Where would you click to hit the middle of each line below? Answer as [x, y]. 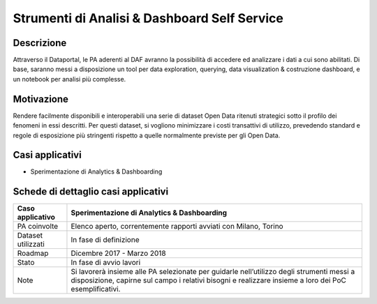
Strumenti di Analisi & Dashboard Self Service [148, 18]
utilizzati [31, 244]
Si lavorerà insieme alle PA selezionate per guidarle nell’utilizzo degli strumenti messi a [213, 272]
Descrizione [40, 43]
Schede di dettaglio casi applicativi [91, 192]
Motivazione [41, 99]
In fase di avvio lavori [106, 263]
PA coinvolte [38, 227]
